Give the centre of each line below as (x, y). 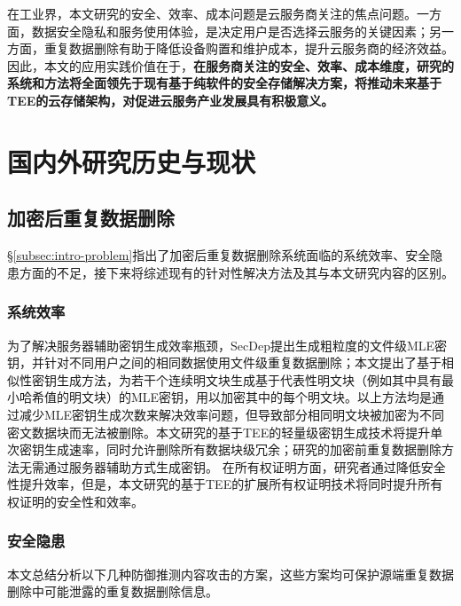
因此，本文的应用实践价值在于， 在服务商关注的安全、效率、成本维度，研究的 (230, 65)
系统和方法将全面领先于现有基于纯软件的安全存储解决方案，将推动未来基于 (224, 83)
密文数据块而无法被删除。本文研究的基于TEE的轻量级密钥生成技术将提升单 (225, 432)
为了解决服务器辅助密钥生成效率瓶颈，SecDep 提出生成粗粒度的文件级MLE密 (227, 345)
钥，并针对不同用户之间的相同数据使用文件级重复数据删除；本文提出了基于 (224, 362)
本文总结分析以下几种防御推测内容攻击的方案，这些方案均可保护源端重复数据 (230, 574)
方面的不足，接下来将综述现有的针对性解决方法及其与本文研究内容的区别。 (236, 272)
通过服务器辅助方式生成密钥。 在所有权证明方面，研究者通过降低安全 (245, 466)
